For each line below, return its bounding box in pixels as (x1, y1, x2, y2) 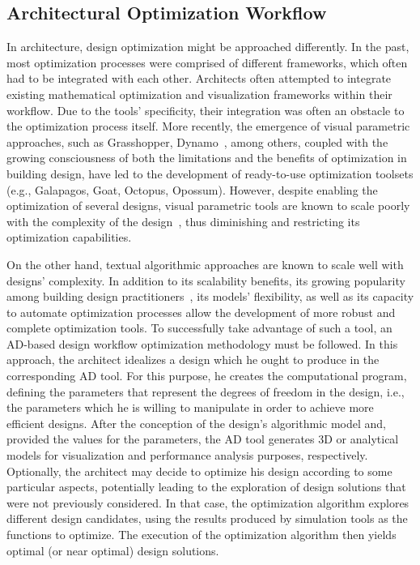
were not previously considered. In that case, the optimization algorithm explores (6, 494, 409, 511)
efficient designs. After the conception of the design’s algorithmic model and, (6, 414, 386, 431)
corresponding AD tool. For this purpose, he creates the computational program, (6, 367, 407, 384)
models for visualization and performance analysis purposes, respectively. (6, 447, 368, 464)
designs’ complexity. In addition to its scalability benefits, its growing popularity (6, 272, 405, 289)
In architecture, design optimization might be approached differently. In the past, (6, 38, 409, 55)
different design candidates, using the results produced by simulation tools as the (6, 510, 408, 527)
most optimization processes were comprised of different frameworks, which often (6, 54, 408, 71)
